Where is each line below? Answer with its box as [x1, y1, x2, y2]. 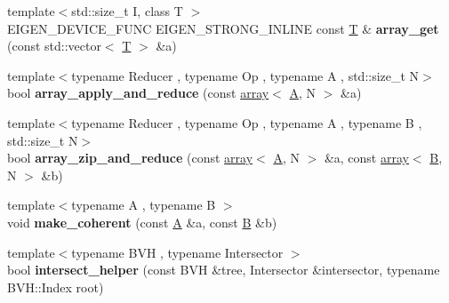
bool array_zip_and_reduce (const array [7, 148, 253, 167]
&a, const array [324, 148, 409, 167]
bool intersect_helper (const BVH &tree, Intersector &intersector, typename [7, 260, 440, 279]
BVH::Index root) [7, 277, 104, 296]
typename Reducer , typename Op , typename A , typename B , [71, 113, 422, 132]
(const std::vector [7, 36, 101, 55]
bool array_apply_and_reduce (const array [7, 84, 269, 102]
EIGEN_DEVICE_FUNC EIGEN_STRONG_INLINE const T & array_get [7, 19, 439, 37]
